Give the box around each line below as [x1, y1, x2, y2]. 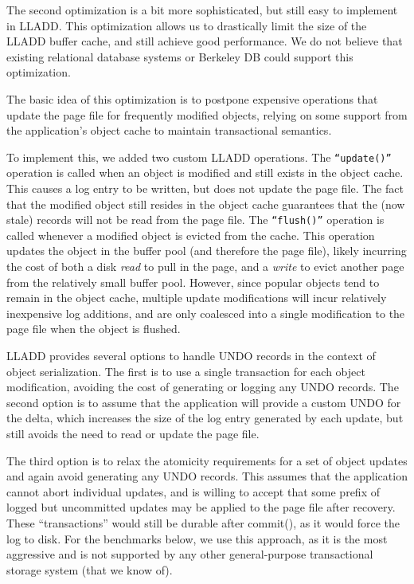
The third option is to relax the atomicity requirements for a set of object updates [6, 452, 408, 468]
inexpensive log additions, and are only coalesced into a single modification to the [6, 304, 405, 321]
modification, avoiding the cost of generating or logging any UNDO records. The [6, 378, 399, 395]
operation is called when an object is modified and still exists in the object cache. [6, 164, 404, 181]
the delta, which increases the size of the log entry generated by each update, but [6, 410, 404, 426]
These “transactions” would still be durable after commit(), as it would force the [6, 514, 400, 531]
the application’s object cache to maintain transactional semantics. [6, 122, 332, 139]
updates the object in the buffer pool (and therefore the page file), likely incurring [6, 242, 407, 259]
